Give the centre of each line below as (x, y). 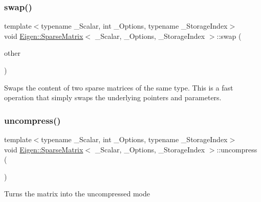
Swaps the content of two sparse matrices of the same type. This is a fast (119, 87)
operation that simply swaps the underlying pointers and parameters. (113, 97)
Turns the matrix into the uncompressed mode (77, 194)
